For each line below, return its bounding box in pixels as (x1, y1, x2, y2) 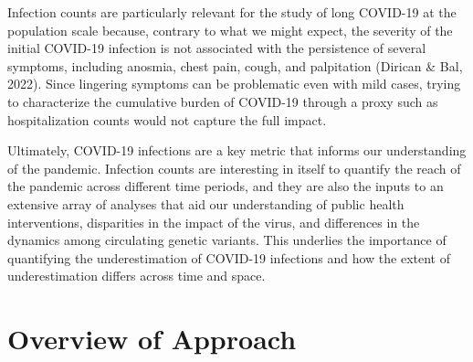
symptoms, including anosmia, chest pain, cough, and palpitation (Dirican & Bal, (7, 56, 463, 75)
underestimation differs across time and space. (7, 266, 266, 285)
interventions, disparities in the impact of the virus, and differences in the (7, 212, 420, 231)
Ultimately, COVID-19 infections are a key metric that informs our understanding (7, 141, 467, 160)
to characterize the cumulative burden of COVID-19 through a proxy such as (7, 91, 438, 111)
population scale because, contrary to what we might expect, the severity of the (7, 20, 453, 39)
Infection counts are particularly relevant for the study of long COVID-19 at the (7, 3, 457, 21)
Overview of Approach (7, 320, 297, 357)
